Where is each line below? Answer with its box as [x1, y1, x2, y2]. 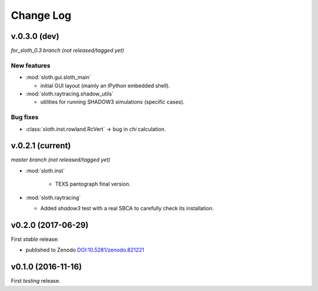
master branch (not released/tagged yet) [11, 156, 111, 163]
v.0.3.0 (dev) [11, 31, 59, 41]
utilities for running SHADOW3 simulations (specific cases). [40, 98, 185, 105]
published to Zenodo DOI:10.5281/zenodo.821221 [25, 246, 144, 253]
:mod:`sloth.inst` [25, 167, 65, 174]
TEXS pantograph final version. [55, 180, 131, 188]
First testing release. [11, 277, 61, 285]
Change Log [11, 9, 72, 22]
